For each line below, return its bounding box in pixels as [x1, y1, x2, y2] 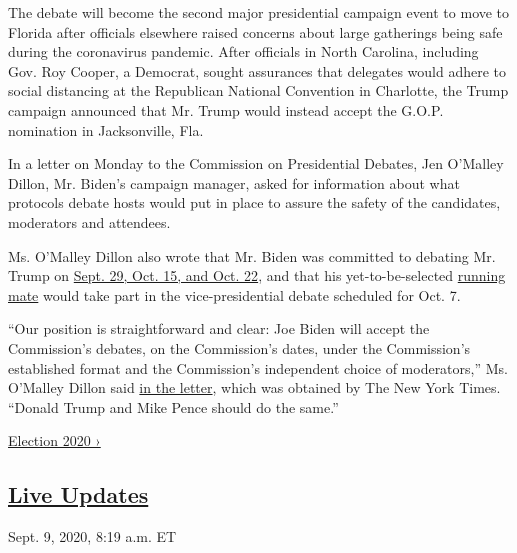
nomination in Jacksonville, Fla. [8, 119, 204, 140]
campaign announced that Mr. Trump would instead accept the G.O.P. [8, 99, 444, 120]
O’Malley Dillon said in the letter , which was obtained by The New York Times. [8, 377, 501, 398]
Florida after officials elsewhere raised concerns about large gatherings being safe [8, 21, 503, 42]
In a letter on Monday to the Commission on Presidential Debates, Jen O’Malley [8, 153, 504, 174]
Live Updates [8, 479, 149, 510]
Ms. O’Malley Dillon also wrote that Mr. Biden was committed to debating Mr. [8, 245, 496, 266]
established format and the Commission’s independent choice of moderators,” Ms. [8, 357, 508, 378]
